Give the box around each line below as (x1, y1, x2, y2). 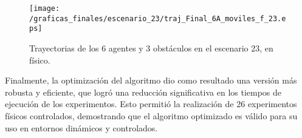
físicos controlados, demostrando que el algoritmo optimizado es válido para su (5, 109, 298, 122)
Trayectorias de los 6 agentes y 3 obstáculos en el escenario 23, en (29, 41, 273, 54)
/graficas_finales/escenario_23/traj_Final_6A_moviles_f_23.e (29, 14, 286, 23)
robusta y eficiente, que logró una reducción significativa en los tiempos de (5, 85, 282, 98)
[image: (29, 4, 60, 13)
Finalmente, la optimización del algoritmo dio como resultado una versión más (5, 74, 297, 87)
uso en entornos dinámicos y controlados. (5, 121, 158, 134)
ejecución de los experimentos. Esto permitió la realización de (5, 97, 234, 110)
